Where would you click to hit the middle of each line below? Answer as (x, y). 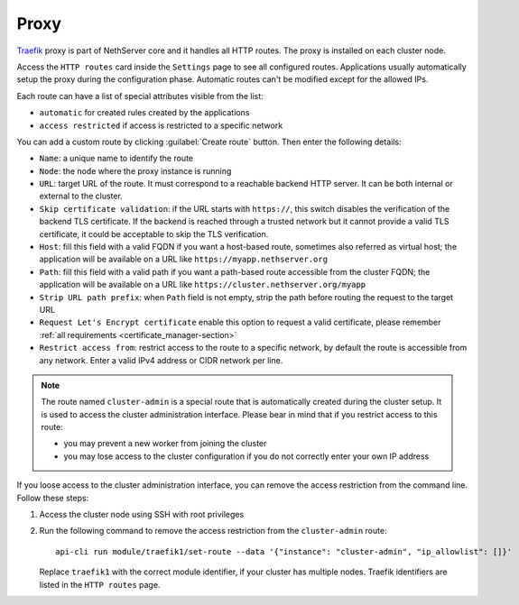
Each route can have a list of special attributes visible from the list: (140, 96)
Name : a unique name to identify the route (116, 159)
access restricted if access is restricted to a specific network (161, 125)
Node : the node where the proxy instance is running (135, 170)
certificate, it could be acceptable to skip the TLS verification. (154, 234)
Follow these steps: (53, 498)
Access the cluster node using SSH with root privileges (142, 515)
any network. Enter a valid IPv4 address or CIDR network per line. (161, 360)
